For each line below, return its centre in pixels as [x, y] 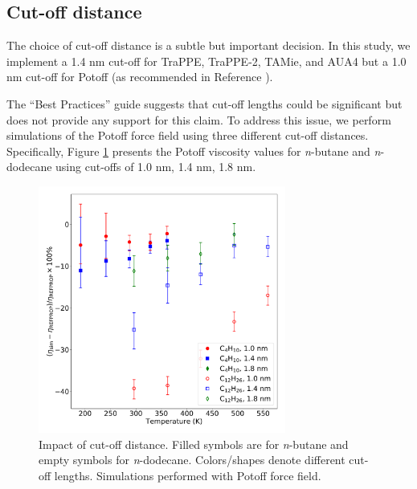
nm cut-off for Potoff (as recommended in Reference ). [140, 77]
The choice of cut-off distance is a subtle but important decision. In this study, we [208, 45]
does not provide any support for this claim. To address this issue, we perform [199, 119]
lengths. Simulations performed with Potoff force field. [188, 475]
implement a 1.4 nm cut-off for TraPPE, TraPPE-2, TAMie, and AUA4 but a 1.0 [206, 61]
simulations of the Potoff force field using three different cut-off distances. [188, 135]
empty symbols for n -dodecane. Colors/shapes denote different [192, 460]
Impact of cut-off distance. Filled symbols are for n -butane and [194, 444]
